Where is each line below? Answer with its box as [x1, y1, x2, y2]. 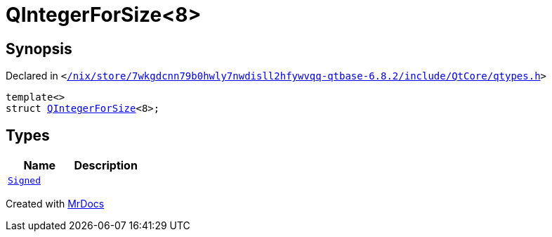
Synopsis [6, 39, 72, 58]
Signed [8, 175, 41, 186]
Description [74, 158, 138, 173]
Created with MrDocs [6, 198, 105, 210]
